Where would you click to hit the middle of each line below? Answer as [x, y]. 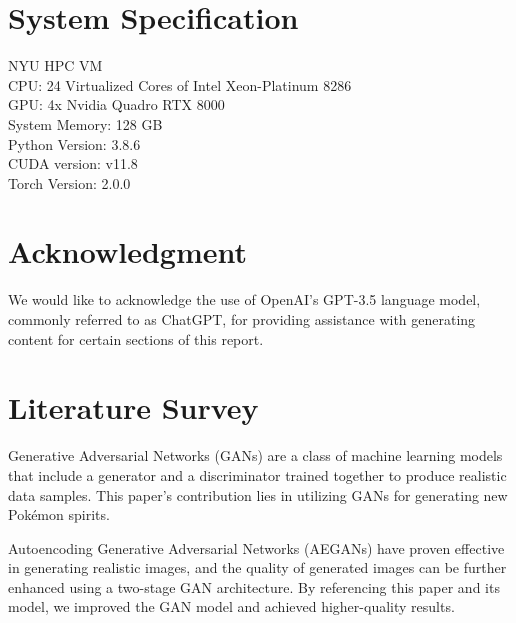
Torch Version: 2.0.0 [69, 182]
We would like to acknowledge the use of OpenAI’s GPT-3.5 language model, [244, 299]
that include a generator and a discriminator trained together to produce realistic [257, 474]
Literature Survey [133, 407]
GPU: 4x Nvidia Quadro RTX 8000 [116, 104]
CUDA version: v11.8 [73, 163]
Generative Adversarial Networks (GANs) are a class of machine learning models [255, 455]
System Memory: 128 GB [85, 123]
